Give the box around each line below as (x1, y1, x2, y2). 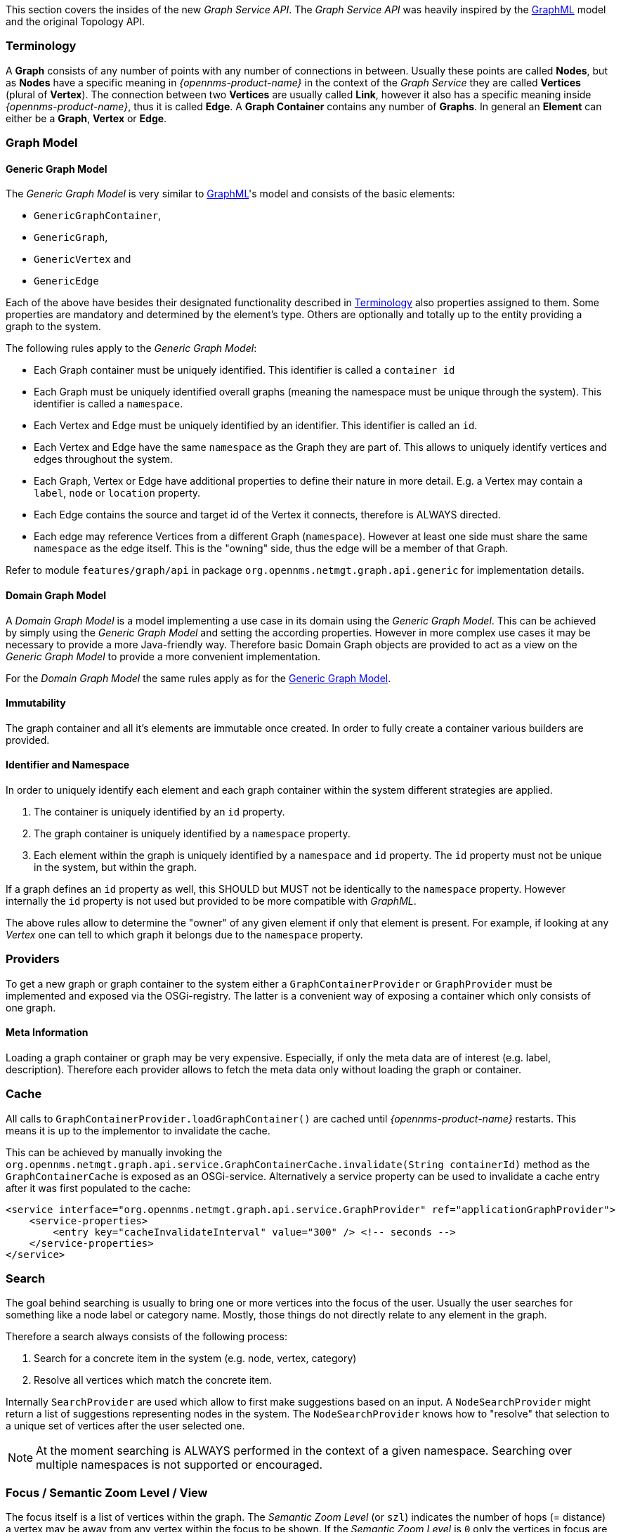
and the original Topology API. (6, 15, 145, 27)
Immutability (6, 697, 66, 709)
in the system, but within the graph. (34, 861, 197, 873)
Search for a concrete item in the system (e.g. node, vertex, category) (34, 1352, 357, 1365)
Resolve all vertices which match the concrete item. (34, 1374, 272, 1387)
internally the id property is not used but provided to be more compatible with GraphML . (6, 895, 417, 907)
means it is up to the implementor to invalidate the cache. (6, 1124, 270, 1137)
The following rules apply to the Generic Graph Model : (6, 342, 257, 355)
